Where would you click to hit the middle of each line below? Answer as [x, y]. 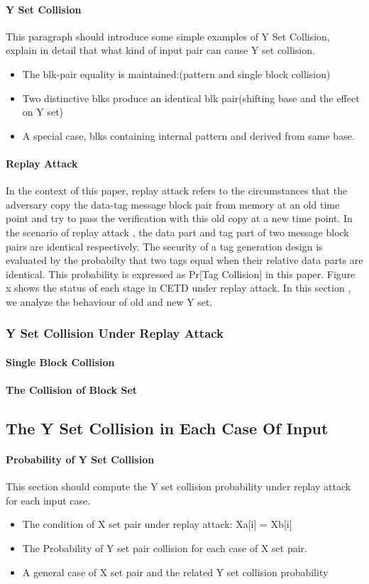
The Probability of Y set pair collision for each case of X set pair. [165, 548]
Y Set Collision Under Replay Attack [115, 333]
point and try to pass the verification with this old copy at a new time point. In [179, 218]
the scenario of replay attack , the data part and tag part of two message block [177, 232]
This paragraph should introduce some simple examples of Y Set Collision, [168, 36]
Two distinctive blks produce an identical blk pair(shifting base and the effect [191, 98]
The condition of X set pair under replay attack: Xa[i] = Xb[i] [157, 524]
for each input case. [48, 500]
